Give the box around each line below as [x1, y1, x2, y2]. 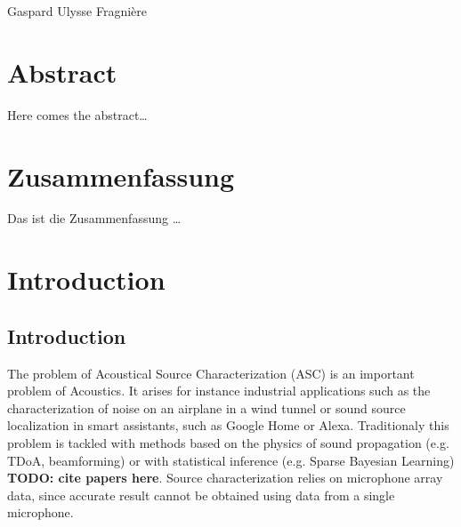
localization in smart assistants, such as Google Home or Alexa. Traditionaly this [7, 416, 449, 435]
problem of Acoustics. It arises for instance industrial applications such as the [7, 381, 431, 400]
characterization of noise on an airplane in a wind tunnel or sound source [7, 398, 406, 417]
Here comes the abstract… [7, 105, 148, 124]
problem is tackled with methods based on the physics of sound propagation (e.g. [7, 433, 449, 451]
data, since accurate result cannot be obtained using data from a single [7, 485, 395, 504]
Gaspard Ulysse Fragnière [7, 2, 147, 20]
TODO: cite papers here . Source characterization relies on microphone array [7, 468, 443, 487]
